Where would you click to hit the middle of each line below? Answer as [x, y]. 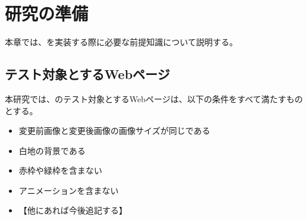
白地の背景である [52, 150]
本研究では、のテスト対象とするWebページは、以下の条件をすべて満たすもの [154, 98]
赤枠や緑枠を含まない [60, 170]
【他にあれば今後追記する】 [73, 210]
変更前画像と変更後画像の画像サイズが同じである [115, 131]
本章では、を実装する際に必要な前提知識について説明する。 [121, 42]
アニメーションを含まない [69, 190]
